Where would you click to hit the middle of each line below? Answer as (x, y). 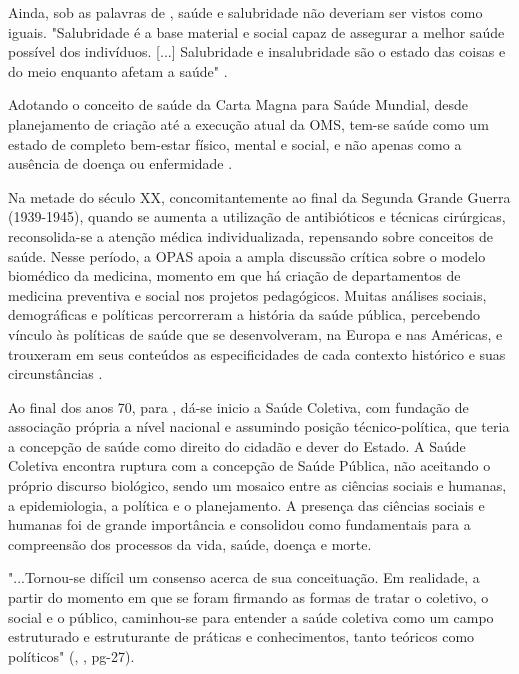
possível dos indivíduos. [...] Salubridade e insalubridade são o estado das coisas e (257, 51)
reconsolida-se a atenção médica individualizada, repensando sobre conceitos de (251, 235)
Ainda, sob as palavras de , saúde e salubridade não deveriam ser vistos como (245, 12)
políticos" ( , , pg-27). (71, 655)
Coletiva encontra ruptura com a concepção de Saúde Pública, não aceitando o (249, 465)
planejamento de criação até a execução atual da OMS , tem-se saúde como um (248, 123)
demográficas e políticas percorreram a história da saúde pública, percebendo (244, 314)
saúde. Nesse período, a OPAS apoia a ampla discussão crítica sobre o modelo (247, 255)
